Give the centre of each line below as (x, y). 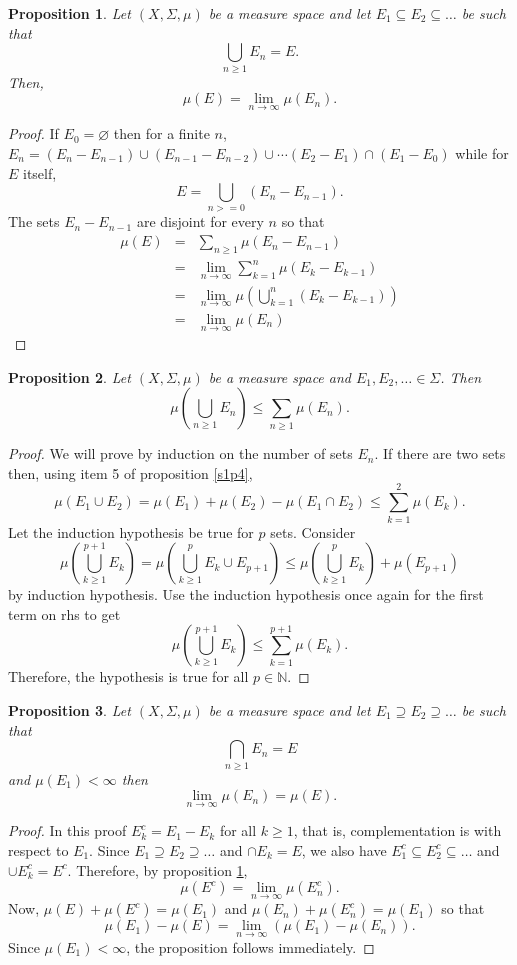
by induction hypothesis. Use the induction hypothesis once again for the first (246, 594)
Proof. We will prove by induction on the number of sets (180, 453)
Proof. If (33, 133)
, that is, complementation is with (397, 830)
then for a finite (161, 133)
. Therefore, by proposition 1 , (157, 869)
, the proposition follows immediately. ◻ (250, 946)
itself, (40, 172)
